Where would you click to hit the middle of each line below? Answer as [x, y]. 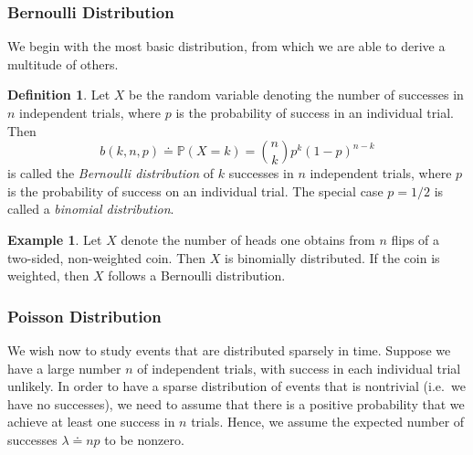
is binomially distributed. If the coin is [332, 257]
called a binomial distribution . [91, 209]
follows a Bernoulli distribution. [197, 275]
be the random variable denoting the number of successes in [296, 95]
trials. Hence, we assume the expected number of [328, 422]
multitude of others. [63, 63]
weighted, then [48, 275]
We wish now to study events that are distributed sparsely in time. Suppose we [229, 349]
